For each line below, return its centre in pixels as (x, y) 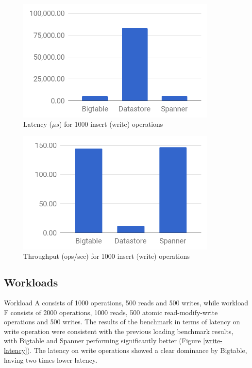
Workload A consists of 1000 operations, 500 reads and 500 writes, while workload (126, 302)
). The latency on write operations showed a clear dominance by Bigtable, (137, 350)
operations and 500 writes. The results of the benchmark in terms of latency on (122, 322)
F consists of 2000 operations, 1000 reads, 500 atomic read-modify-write (111, 312)
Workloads (31, 282)
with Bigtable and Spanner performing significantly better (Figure (102, 341)
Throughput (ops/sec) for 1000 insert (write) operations (107, 256)
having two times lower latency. (51, 360)
